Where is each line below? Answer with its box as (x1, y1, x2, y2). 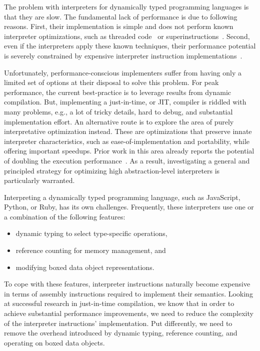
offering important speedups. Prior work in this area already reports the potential (4, 145, 254, 156)
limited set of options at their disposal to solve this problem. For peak (4, 77, 219, 87)
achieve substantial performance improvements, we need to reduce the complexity (4, 308, 253, 318)
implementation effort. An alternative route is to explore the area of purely (4, 116, 234, 126)
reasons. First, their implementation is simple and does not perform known (4, 21, 233, 31)
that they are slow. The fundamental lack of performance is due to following (4, 11, 237, 21)
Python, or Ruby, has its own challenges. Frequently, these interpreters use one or (4, 201, 254, 212)
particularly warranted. (4, 175, 75, 185)
